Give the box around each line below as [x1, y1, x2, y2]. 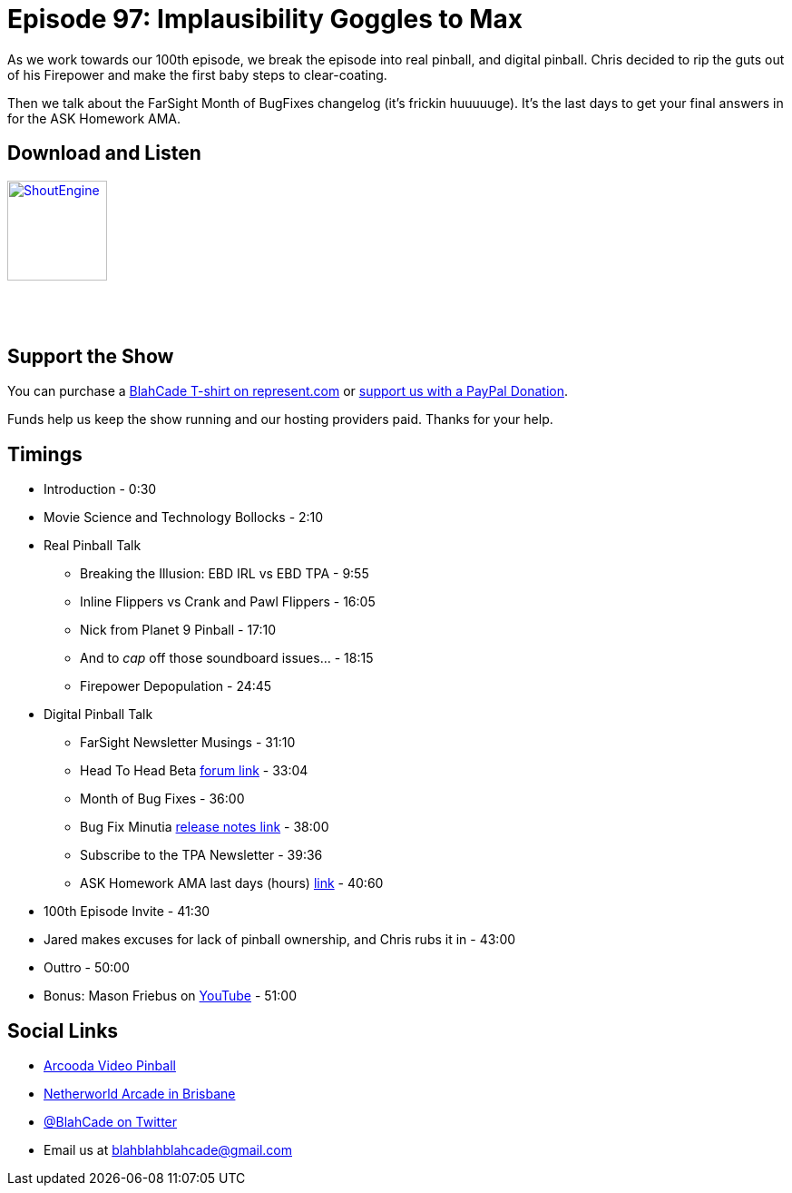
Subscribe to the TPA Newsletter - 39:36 [80, 847, 323, 863]
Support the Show [7, 345, 174, 369]
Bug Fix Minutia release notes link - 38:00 [80, 819, 329, 835]
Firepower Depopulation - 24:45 [80, 678, 272, 695]
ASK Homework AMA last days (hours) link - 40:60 [80, 875, 384, 892]
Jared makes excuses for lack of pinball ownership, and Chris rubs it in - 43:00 [44, 932, 516, 948]
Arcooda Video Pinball [44, 1058, 176, 1074]
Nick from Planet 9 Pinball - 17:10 [80, 622, 277, 638]
